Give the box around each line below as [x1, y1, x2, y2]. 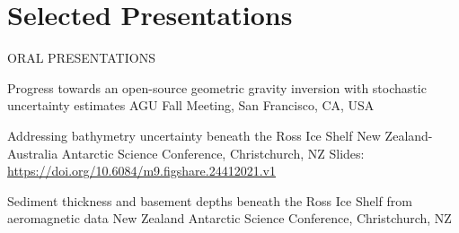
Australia [7, 143, 58, 162]
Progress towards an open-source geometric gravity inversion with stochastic [7, 78, 427, 97]
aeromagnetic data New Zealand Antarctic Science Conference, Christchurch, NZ [7, 209, 452, 228]
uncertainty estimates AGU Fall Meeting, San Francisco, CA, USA [7, 96, 375, 115]
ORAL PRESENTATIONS [7, 48, 155, 67]
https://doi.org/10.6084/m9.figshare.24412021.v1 [7, 161, 276, 180]
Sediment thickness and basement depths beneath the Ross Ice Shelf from [7, 191, 412, 210]
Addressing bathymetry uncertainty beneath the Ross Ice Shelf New [7, 125, 381, 144]
